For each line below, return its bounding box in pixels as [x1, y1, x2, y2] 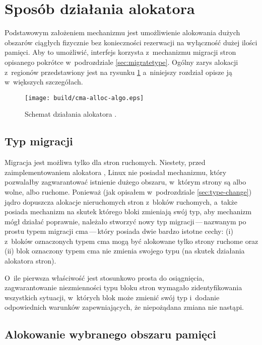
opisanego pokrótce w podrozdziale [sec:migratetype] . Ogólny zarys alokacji [5, 56, 238, 67]
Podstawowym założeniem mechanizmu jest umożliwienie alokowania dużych [5, 27, 240, 38]
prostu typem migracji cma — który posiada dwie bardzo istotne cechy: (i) [5, 226, 233, 236]
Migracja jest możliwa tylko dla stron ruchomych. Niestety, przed [5, 157, 206, 167]
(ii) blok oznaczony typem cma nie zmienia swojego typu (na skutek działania [5, 245, 245, 256]
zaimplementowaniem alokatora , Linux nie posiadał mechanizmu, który [5, 166, 227, 177]
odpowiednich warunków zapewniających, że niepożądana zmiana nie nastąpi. [5, 302, 244, 312]
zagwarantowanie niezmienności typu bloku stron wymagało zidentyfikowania [5, 282, 242, 293]
